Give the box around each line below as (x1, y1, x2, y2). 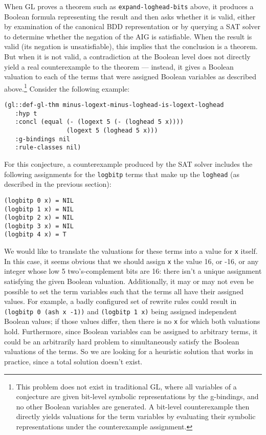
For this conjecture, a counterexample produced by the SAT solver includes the (4, 159, 253, 169)
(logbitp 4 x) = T (4, 231, 66, 238)
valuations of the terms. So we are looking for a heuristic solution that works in (4, 346, 253, 357)
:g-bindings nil (15, 135, 70, 143)
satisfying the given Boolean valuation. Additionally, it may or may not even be (4, 276, 254, 287)
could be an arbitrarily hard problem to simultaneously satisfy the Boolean (4, 336, 239, 346)
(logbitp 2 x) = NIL (4, 214, 74, 222)
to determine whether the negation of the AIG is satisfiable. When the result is (4, 31, 252, 41)
